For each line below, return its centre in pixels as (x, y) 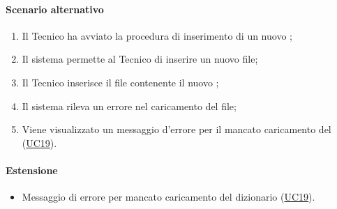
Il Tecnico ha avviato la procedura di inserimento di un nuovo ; (157, 35)
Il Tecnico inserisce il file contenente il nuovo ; (120, 82)
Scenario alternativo (55, 9)
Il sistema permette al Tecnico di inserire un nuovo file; (140, 59)
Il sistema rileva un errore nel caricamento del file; (129, 106)
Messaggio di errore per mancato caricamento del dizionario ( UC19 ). (168, 197)
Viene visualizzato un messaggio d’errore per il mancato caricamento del (177, 129)
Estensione (32, 170)
